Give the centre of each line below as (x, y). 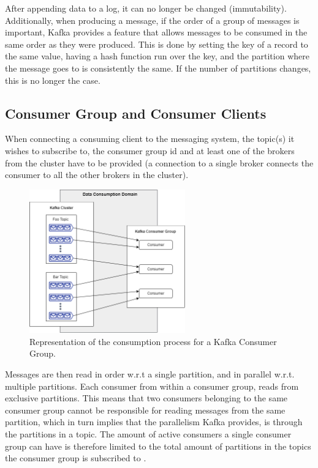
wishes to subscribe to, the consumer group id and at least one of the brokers (150, 150)
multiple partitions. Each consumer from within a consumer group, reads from (152, 386)
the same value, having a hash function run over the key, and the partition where (157, 56)
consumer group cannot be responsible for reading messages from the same (145, 410)
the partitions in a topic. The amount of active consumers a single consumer (148, 434)
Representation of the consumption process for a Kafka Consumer (153, 341)
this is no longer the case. (53, 80)
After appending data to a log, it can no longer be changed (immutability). (146, 8)
